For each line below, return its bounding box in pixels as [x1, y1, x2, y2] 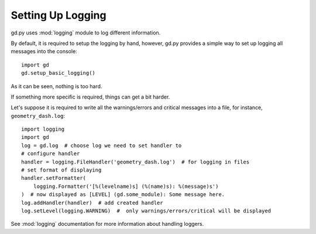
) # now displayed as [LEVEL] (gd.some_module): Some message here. [21, 191, 225, 198]
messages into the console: [11, 48, 77, 55]
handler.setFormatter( [21, 175, 87, 181]
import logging [21, 126, 65, 132]
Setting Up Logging [11, 9, 107, 22]
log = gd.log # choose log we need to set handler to [21, 142, 182, 149]
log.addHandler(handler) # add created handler [21, 199, 163, 206]
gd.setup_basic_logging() [21, 70, 96, 76]
